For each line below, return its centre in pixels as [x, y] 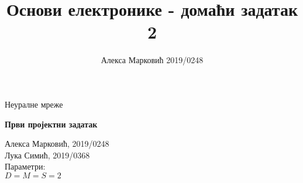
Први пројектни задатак [51, 124]
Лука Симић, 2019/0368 [47, 155]
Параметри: [25, 166]
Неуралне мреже [34, 104]
